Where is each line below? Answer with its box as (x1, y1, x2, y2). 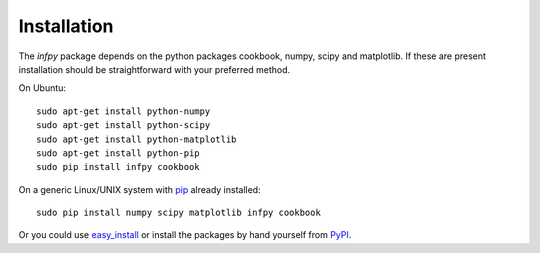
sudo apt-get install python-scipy (36, 120, 211, 131)
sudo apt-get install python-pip (36, 147, 200, 159)
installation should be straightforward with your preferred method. (18, 63, 291, 75)
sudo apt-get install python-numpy (36, 105, 211, 117)
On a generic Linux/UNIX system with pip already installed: (18, 183, 261, 195)
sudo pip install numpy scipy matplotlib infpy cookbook (36, 207, 322, 219)
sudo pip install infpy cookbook (36, 161, 200, 173)
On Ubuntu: (18, 82, 67, 94)
